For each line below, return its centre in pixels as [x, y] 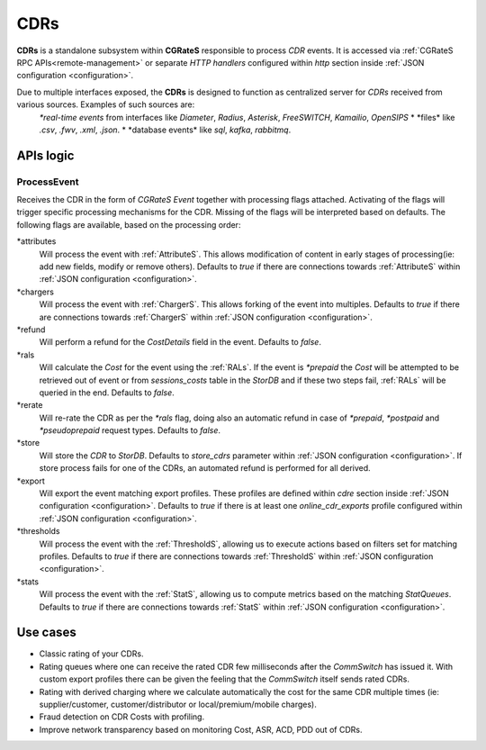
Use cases [46, 633]
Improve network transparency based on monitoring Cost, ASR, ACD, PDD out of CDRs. [201, 729]
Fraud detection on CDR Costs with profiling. [122, 717]
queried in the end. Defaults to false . [107, 393]
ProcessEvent [48, 182]
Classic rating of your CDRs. [91, 654]
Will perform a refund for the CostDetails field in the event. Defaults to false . [180, 342]
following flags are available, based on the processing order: [129, 224]
